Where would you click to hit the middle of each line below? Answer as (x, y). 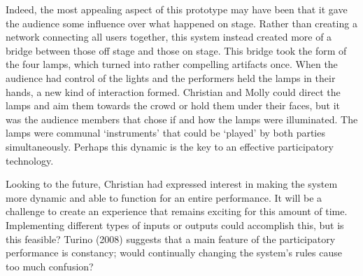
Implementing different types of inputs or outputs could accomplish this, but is (175, 225)
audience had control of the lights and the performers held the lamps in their (171, 77)
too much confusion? (50, 266)
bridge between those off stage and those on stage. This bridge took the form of (176, 50)
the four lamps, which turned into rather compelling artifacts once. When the (172, 64)
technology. (30, 160)
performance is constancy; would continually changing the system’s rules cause (174, 253)
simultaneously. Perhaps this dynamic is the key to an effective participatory (170, 146)
